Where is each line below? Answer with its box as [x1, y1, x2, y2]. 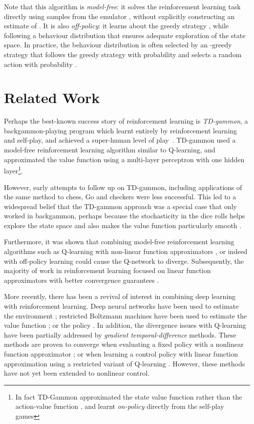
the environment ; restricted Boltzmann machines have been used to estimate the [4, 310, 247, 320]
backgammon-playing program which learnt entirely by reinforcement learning [4, 125, 237, 135]
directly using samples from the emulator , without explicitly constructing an [4, 11, 235, 21]
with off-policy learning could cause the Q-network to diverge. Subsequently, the [4, 255, 244, 266]
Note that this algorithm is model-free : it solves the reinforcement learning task [4, 1, 241, 11]
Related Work [4, 87, 100, 107]
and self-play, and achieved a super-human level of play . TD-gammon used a [4, 135, 236, 145]
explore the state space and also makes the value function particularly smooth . [4, 220, 242, 230]
